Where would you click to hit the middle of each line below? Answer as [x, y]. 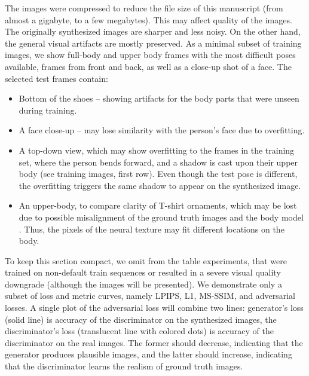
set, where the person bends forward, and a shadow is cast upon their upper [158, 162]
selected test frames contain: [56, 78]
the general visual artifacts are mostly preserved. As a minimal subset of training [153, 43]
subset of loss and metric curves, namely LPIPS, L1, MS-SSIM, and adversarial [150, 296]
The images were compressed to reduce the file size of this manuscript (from [144, 8]
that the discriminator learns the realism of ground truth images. [124, 366]
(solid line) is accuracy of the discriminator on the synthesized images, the [141, 319]
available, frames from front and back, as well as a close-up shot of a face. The [148, 66]
